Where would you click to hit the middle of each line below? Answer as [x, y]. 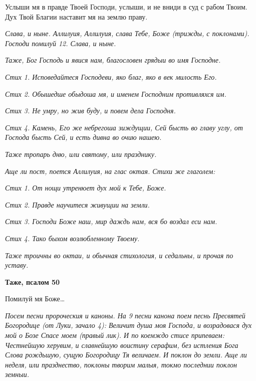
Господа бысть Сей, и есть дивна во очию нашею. [83, 137]
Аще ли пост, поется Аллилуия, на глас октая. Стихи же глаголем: [110, 171]
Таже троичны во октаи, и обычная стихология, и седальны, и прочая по [119, 255]
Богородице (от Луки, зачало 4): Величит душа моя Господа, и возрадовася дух [129, 325]
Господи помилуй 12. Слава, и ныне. [61, 43]
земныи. [17, 374]
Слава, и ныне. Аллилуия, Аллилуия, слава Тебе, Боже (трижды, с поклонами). [127, 33]
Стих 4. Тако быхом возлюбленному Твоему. [72, 238]
